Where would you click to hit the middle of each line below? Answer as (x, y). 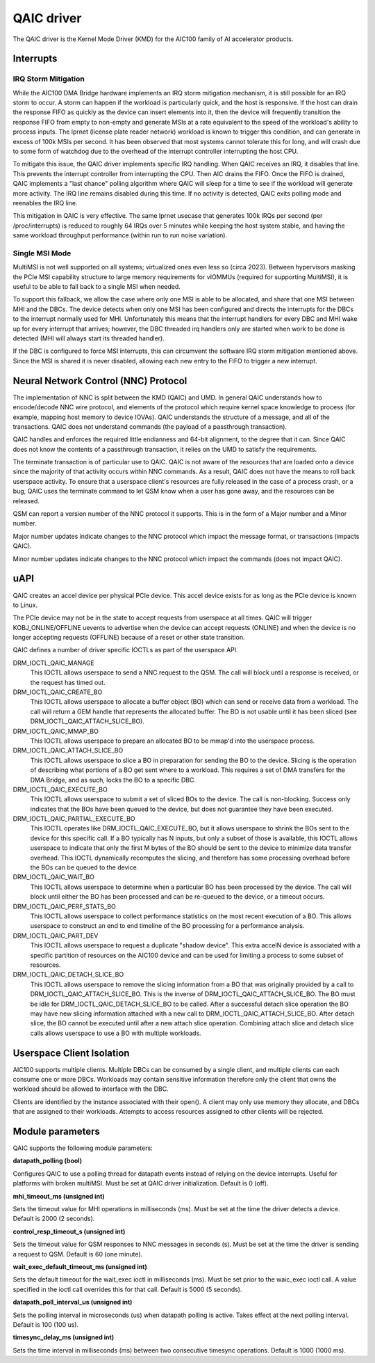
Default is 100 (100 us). (46, 1324)
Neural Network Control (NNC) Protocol (100, 380)
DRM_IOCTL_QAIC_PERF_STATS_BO (64, 906)
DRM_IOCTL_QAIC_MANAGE (54, 663)
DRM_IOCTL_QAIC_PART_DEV (56, 936)
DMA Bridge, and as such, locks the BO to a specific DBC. (113, 780)
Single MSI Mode (42, 253)
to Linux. (25, 605)
